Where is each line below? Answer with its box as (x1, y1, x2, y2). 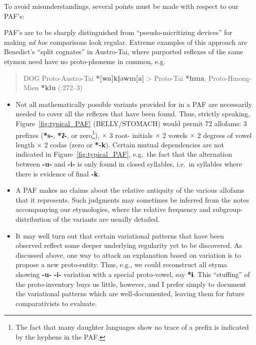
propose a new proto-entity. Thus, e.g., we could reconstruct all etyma (15, 259, 227, 270)
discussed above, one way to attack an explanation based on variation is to (15, 249, 241, 260)
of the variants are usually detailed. (53, 213, 160, 224)
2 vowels (162, 130, 188, 140)
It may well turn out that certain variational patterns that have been (15, 230, 224, 241)
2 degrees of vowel (197, 130, 252, 140)
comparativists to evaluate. (15, 298, 97, 308)
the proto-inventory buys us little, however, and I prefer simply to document (15, 278, 247, 289)
